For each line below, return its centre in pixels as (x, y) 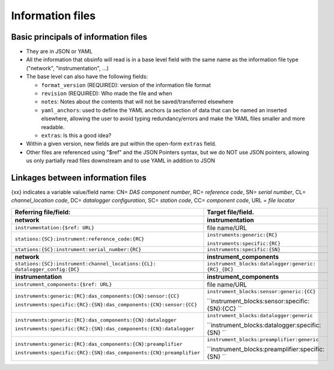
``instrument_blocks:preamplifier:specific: (266, 349)
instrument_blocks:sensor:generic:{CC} (261, 291)
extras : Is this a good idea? (76, 135)
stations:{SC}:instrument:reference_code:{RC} (80, 239)
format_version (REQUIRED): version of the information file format (126, 85)
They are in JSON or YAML (59, 52)
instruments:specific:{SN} (244, 249)
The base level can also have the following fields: (87, 77)
